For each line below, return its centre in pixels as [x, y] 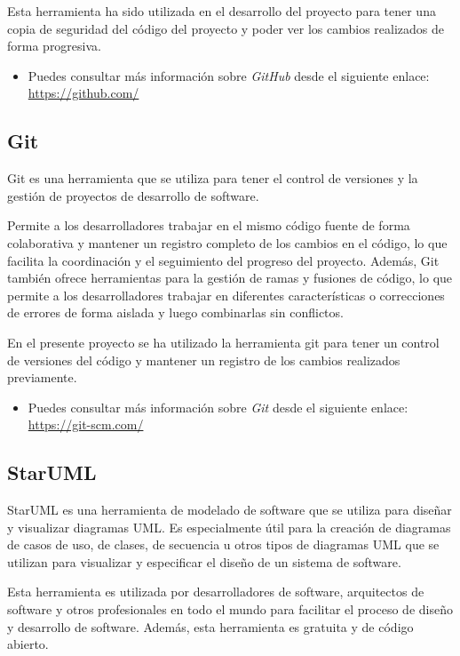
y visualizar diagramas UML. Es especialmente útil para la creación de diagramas [229, 527]
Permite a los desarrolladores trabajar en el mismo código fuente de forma [209, 225]
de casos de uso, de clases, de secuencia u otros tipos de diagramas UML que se [223, 544]
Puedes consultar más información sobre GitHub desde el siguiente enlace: [229, 75]
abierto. [28, 644]
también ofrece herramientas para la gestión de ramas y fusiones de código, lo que [230, 278]
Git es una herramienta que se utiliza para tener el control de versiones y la [213, 178]
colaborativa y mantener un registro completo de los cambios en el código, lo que [227, 242]
